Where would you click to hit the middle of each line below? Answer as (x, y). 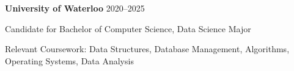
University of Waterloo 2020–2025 (75, 8)
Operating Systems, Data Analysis (69, 60)
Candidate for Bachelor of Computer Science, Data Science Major (128, 28)
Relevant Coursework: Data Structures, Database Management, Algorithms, (147, 49)
